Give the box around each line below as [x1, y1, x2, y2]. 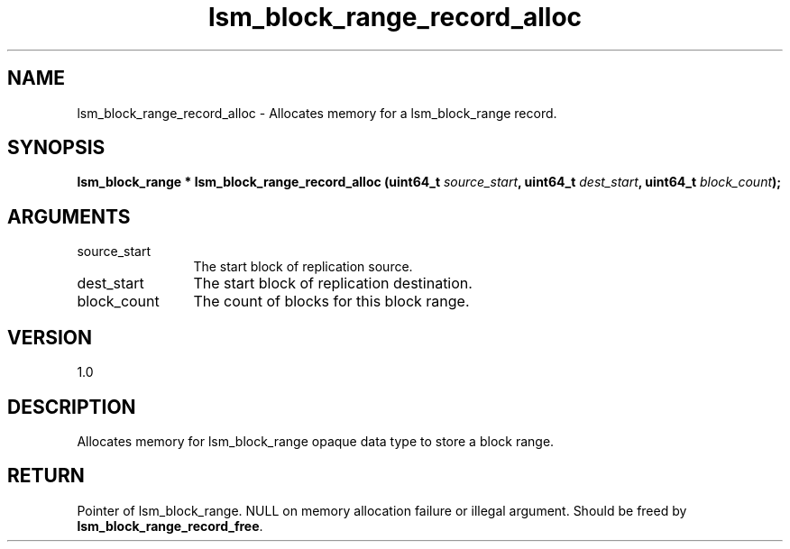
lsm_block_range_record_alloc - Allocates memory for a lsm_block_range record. [77, 105, 557, 121]
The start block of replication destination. [193, 274, 473, 293]
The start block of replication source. [193, 259, 413, 275]
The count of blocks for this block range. [193, 292, 470, 311]
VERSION [7, 325, 93, 349]
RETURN [7, 464, 85, 488]
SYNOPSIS [7, 136, 106, 160]
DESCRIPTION [7, 395, 136, 418]
